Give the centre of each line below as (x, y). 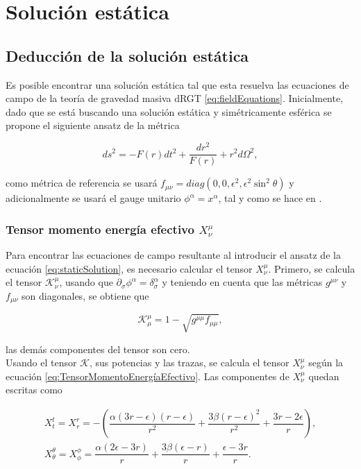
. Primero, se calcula (312, 268)
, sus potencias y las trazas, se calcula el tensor (190, 363)
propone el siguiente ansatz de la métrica (93, 125)
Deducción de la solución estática (127, 55)
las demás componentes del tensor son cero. (98, 349)
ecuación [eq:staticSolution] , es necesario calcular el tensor (129, 268)
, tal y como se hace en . (270, 198)
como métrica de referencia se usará (82, 183)
